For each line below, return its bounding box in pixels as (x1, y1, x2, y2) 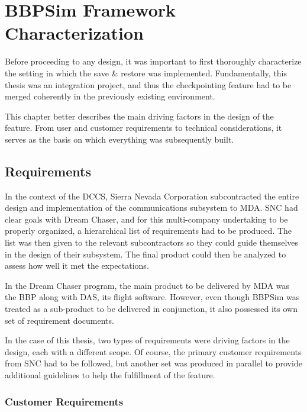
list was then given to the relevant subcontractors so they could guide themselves (5, 236, 299, 249)
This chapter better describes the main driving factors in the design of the (5, 110, 274, 122)
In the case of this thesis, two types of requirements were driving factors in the (5, 334, 290, 346)
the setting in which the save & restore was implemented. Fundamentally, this (5, 66, 287, 79)
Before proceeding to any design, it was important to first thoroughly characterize (5, 55, 302, 67)
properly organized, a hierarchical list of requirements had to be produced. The (5, 224, 292, 237)
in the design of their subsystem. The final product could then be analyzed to (5, 247, 286, 260)
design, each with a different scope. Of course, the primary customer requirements (5, 345, 302, 358)
